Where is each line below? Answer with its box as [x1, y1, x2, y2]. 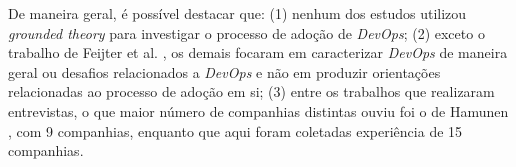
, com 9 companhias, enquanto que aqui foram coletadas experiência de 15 [8, 120, 463, 141]
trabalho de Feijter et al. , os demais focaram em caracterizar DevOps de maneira [8, 42, 508, 63]
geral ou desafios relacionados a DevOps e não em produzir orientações [8, 61, 441, 82]
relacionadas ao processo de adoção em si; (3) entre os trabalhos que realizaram [8, 81, 495, 102]
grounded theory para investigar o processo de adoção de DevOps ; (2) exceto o [8, 22, 485, 43]
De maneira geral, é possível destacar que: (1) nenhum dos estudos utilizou [8, 3, 467, 23]
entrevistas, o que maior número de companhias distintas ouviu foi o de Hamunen [8, 100, 509, 121]
